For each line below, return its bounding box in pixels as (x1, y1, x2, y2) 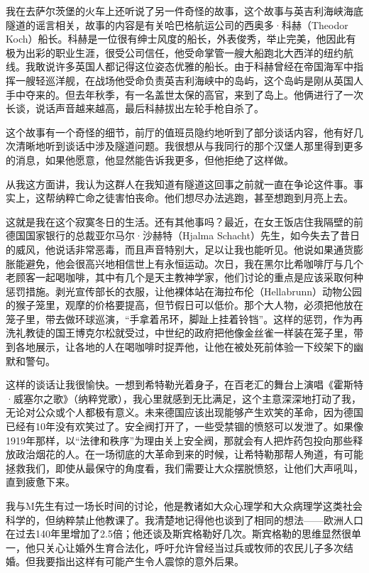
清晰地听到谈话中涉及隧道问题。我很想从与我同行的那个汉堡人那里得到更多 (15, 138, 363, 153)
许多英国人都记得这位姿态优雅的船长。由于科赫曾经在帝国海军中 (55, 59, 353, 74)
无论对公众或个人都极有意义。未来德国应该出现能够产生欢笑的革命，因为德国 (6, 405, 363, 420)
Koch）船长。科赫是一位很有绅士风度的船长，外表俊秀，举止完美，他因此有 (6, 31, 356, 46)
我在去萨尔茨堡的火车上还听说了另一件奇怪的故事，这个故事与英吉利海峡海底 (6, 4, 363, 18)
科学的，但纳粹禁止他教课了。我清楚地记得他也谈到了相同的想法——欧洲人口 (6, 512, 363, 527)
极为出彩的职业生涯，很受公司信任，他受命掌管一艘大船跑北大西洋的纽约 (6, 45, 343, 60)
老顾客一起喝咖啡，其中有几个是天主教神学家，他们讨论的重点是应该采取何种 (6, 270, 363, 285)
